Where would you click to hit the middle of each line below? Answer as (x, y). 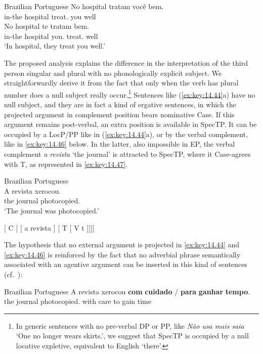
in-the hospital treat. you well (50, 16)
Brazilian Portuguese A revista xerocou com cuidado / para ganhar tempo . (127, 291)
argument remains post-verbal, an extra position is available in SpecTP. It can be (130, 124)
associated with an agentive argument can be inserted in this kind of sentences (126, 264)
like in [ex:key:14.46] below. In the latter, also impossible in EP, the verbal (120, 144)
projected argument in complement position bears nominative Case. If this (119, 114)
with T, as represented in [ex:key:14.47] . (66, 164)
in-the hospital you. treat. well (51, 36)
